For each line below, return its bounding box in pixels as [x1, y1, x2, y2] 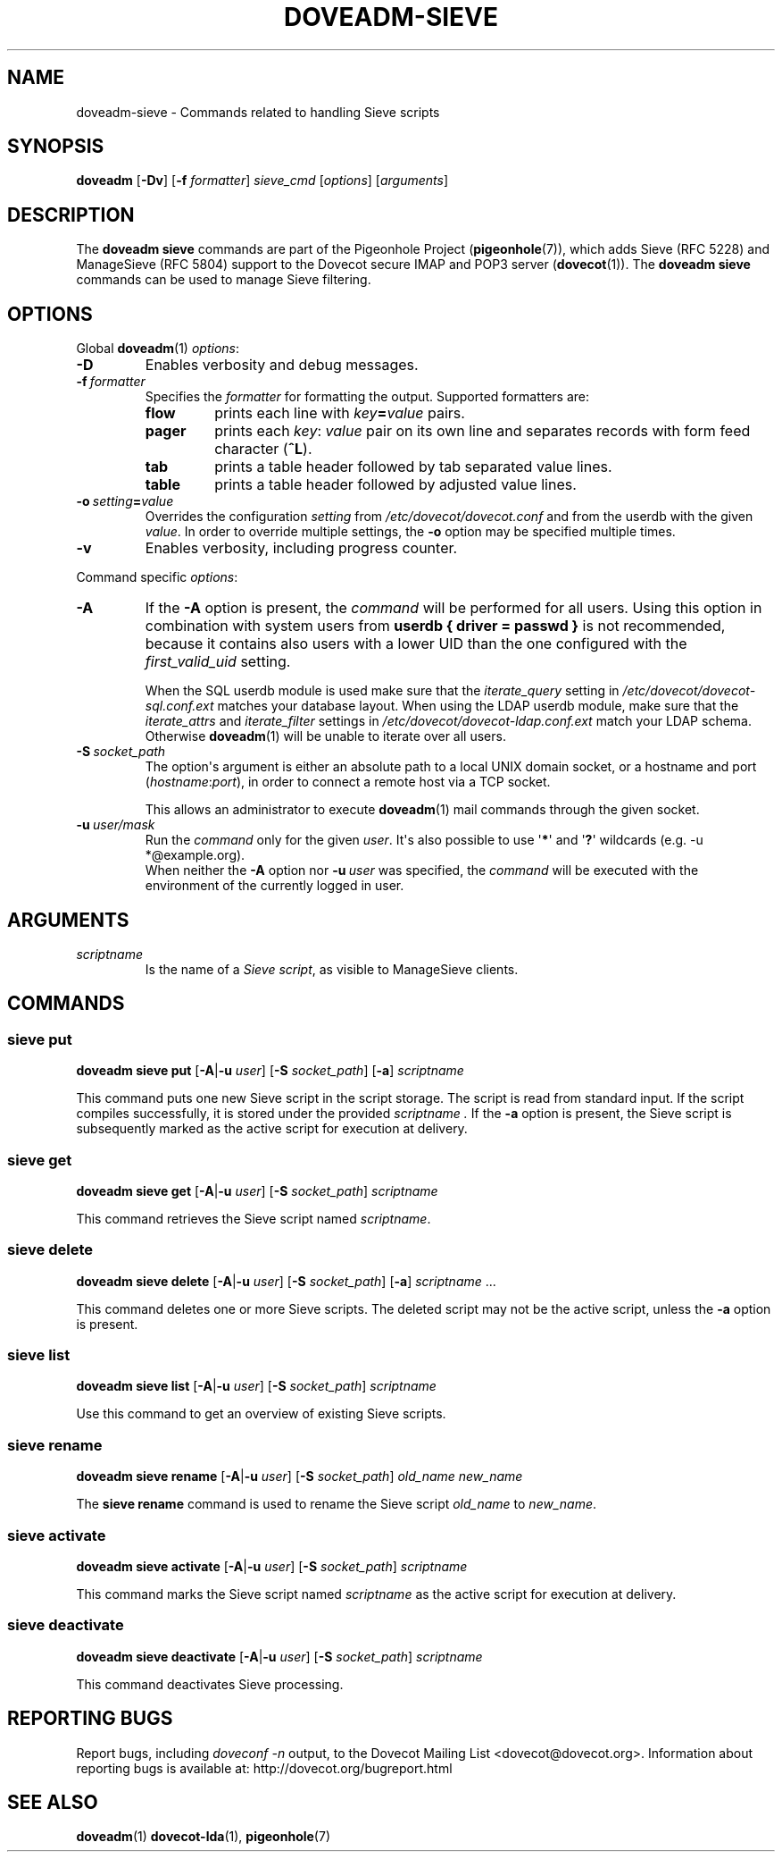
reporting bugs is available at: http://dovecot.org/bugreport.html [76, 1760, 453, 1776]
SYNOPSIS [7, 135, 104, 158]
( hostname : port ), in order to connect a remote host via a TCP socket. [145, 774, 551, 790]
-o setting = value [76, 493, 174, 509]
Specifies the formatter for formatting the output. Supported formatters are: [145, 389, 590, 405]
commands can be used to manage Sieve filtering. [76, 272, 371, 288]
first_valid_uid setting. [145, 652, 291, 671]
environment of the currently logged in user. [145, 878, 404, 894]
